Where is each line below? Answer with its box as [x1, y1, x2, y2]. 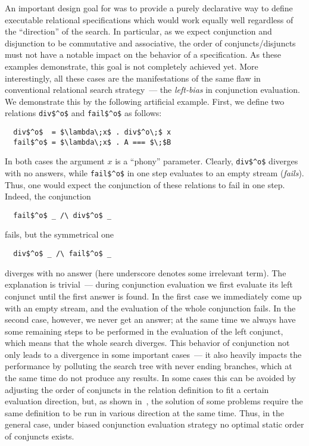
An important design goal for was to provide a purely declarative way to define [5, 2, 293, 14]
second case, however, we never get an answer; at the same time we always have [5, 313, 296, 326]
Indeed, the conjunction [5, 190, 91, 202]
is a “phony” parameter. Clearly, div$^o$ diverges [115, 155, 298, 167]
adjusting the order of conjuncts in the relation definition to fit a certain [5, 383, 269, 395]
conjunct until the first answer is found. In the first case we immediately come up [5, 289, 302, 302]
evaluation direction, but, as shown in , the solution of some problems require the [5, 395, 303, 407]
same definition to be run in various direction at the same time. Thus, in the [5, 406, 285, 419]
